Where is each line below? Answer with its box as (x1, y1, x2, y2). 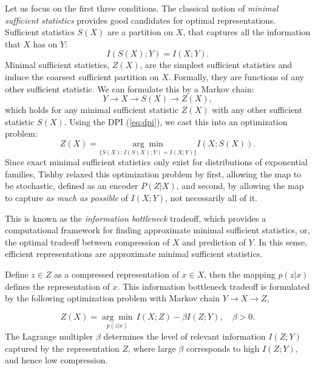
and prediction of (182, 235, 246, 248)
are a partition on (107, 26, 174, 38)
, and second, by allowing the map (176, 179, 304, 192)
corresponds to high (186, 341, 260, 354)
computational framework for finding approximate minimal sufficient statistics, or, (5, 224, 310, 236)
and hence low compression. (5, 354, 108, 366)
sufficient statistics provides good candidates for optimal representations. (5, 13, 276, 26)
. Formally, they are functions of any (168, 70, 304, 83)
